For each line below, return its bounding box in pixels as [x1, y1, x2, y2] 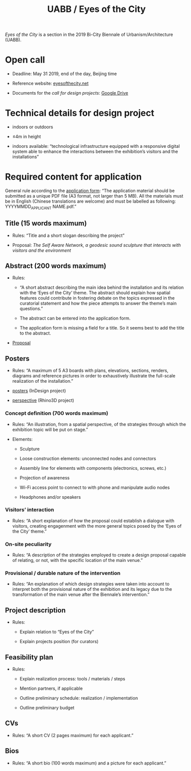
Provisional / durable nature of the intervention [5, 570, 121, 577]
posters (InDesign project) [12, 388, 66, 394]
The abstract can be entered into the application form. [19, 315, 131, 322]
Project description [5, 606, 66, 614]
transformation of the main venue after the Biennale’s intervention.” [12, 591, 150, 598]
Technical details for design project [5, 108, 155, 119]
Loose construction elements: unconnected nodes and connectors [19, 455, 156, 461]
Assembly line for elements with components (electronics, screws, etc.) [19, 465, 167, 471]
